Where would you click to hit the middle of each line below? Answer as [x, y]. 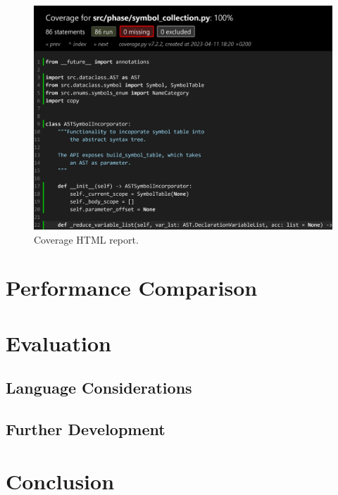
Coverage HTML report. [86, 239]
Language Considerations [99, 388]
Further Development [86, 429]
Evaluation [58, 343]
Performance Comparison [132, 288]
